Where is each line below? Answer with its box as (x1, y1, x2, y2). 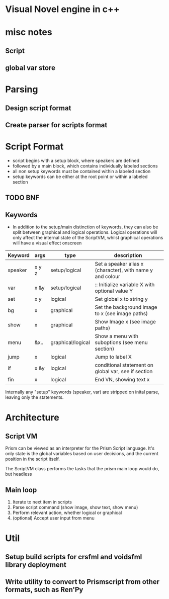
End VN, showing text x (95, 376, 150, 383)
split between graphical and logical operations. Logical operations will (12, 229, 157, 235)
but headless (5, 471, 32, 477)
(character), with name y (95, 267, 153, 274)
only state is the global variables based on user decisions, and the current (5, 451, 158, 457)
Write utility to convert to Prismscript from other (5, 577, 160, 586)
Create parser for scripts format (5, 121, 108, 129)
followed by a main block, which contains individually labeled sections (12, 163, 158, 169)
